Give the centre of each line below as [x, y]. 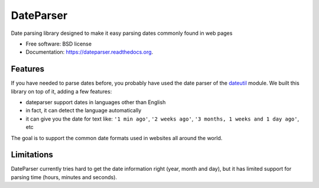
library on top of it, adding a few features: [61, 91]
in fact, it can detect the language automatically [84, 111]
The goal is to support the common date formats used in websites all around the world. [117, 138]
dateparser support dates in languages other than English [96, 102]
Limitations [32, 155]
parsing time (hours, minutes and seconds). [64, 177]
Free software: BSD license [58, 44]
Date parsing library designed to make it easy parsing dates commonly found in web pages [122, 33]
